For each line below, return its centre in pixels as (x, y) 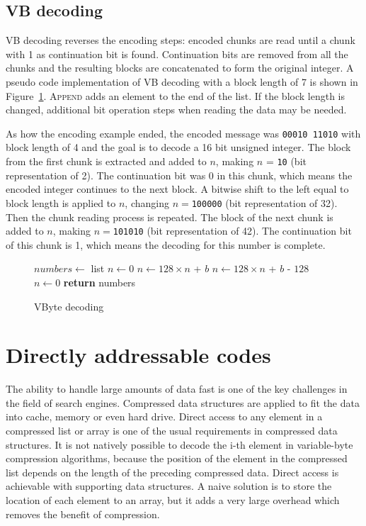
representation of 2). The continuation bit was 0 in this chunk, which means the (179, 175)
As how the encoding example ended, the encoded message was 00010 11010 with (183, 133)
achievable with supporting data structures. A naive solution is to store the (169, 486)
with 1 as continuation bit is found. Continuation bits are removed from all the (177, 54)
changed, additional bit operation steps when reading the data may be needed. (176, 110)
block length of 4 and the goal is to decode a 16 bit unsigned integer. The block (178, 147)
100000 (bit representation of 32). (264, 202)
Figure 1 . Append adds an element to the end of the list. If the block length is (175, 95)
